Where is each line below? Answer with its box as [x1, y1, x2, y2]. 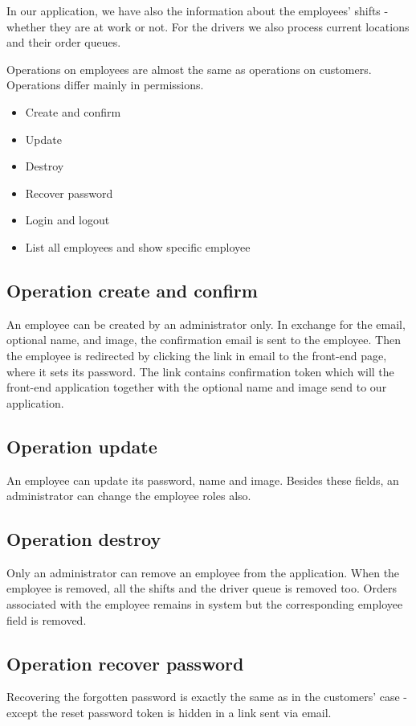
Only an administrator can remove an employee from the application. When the [6, 564, 400, 580]
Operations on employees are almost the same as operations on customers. [6, 60, 372, 77]
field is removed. [6, 611, 87, 628]
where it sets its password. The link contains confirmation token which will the [6, 363, 394, 379]
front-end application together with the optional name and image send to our [6, 379, 387, 396]
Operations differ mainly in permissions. [6, 76, 204, 93]
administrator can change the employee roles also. [6, 487, 251, 504]
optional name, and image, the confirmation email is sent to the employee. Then [6, 331, 401, 348]
